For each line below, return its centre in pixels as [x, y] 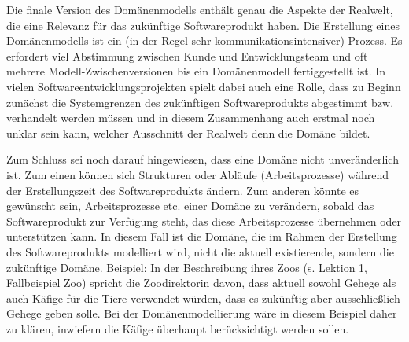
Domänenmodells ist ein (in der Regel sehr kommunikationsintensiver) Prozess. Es [204, 40]
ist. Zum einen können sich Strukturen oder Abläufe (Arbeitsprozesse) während [197, 174]
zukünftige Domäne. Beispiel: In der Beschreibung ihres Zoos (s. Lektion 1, [187, 267]
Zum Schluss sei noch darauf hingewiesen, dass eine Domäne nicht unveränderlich [203, 159]
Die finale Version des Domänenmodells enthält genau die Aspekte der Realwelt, [200, 9]
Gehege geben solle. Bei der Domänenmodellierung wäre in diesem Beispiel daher [202, 313]
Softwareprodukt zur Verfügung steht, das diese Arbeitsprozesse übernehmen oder [204, 221]
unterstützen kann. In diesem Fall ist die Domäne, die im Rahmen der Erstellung [202, 236]
